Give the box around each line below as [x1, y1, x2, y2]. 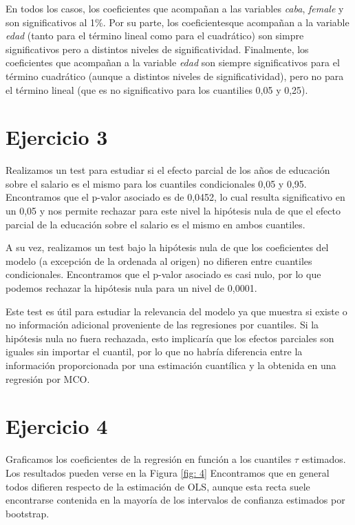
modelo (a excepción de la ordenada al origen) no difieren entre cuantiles [6, 253, 312, 268]
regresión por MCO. [6, 371, 90, 386]
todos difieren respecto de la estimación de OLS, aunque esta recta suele [6, 479, 310, 493]
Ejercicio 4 [6, 412, 108, 440]
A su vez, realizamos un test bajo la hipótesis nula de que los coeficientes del [6, 240, 329, 255]
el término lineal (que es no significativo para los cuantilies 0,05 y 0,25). [6, 82, 308, 97]
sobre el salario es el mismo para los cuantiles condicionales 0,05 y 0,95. [6, 176, 307, 190]
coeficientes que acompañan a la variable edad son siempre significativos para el [6, 55, 340, 70]
